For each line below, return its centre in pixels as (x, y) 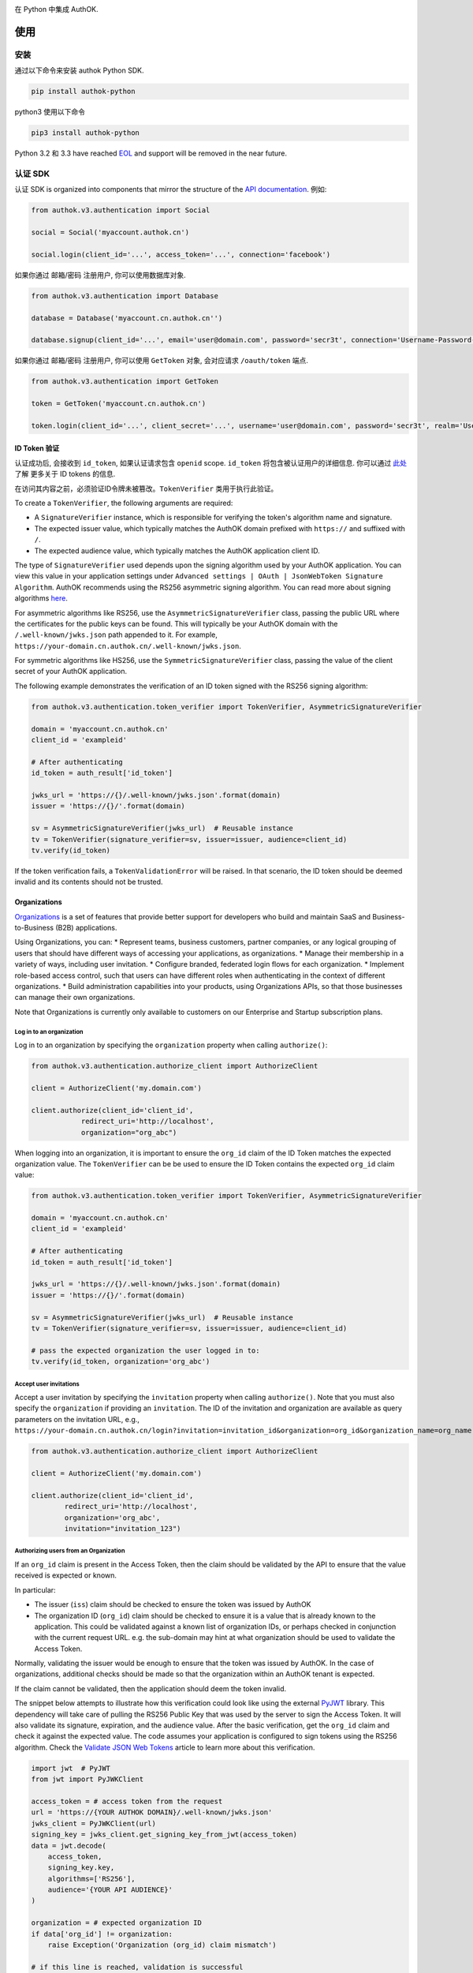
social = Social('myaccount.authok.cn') (110, 232)
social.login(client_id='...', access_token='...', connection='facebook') (181, 254)
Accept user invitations (47, 1384)
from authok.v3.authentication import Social (121, 210)
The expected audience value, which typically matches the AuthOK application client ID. (177, 550)
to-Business (34, 928)
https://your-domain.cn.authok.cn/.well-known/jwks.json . (128, 646)
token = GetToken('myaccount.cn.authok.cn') (119, 404)
